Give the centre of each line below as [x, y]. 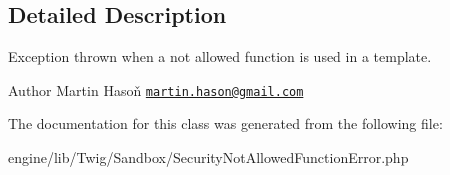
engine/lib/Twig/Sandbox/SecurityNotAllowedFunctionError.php [208, 157]
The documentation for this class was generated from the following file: [225, 123]
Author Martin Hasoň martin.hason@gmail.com [156, 89]
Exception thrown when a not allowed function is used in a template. [220, 56]
